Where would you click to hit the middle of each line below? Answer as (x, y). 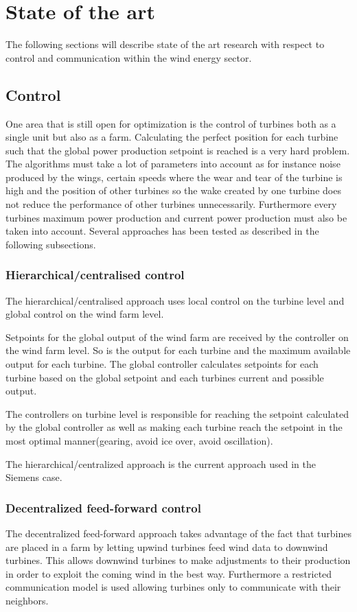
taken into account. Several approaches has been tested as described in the (162, 231)
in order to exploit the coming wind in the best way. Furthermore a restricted (169, 573)
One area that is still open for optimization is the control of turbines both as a (171, 123)
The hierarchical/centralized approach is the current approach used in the (161, 463)
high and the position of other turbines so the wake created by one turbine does (173, 190)
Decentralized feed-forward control (103, 507)
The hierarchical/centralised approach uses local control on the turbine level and (175, 300)
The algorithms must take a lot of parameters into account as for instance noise (173, 164)
